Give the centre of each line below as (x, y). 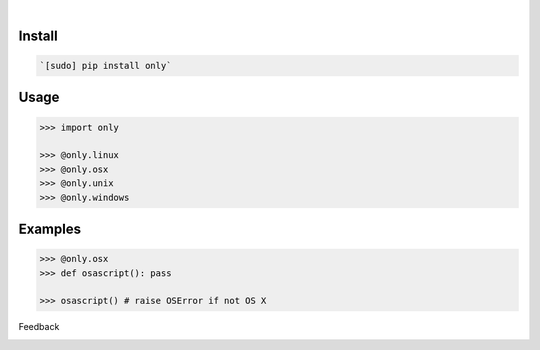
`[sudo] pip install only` (105, 65)
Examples (50, 228)
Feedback (39, 327)
